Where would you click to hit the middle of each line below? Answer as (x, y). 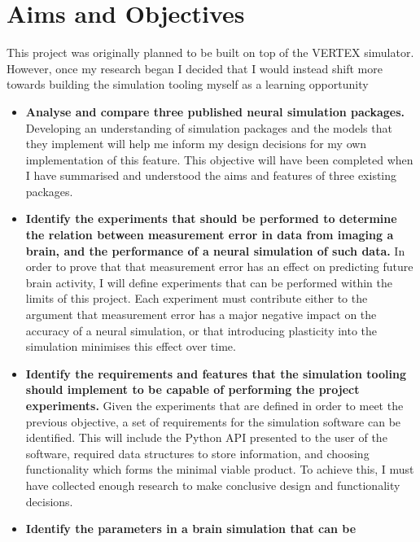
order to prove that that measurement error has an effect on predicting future (219, 267)
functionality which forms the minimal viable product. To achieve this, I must (220, 469)
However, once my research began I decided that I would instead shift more (195, 68)
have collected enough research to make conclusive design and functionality (213, 485)
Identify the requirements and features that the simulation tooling (216, 373)
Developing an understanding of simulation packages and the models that (209, 127)
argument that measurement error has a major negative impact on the (201, 315)
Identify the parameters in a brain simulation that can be (191, 529)
